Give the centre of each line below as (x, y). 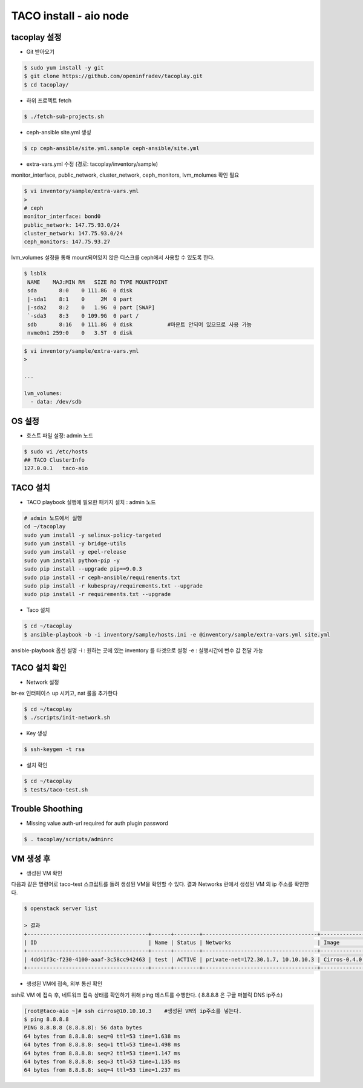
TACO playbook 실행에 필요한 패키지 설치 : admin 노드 (91, 502)
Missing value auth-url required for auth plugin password (97, 824)
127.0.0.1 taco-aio (56, 468)
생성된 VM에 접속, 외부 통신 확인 (64, 984)
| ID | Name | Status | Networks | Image (182, 943)
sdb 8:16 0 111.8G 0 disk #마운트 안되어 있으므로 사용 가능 (140, 324)
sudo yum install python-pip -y (72, 560)
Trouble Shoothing (47, 809)
